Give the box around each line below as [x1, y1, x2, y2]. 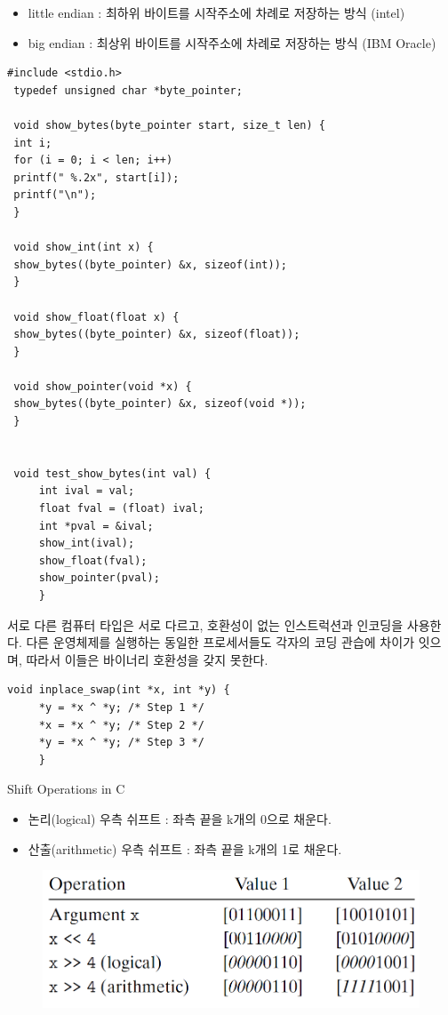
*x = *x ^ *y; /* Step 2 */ [38, 718, 204, 731]
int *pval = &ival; [38, 519, 154, 532]
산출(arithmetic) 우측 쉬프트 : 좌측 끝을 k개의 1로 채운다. [28, 839, 342, 858]
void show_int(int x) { [13, 241, 154, 254]
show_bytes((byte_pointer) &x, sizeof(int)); [13, 258, 287, 271]
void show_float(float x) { [13, 310, 180, 324]
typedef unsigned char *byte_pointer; [13, 84, 243, 97]
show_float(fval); [38, 554, 148, 567]
